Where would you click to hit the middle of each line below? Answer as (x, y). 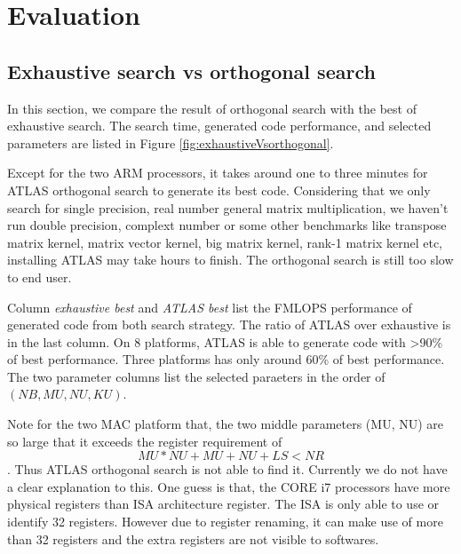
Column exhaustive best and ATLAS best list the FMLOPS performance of (210, 307)
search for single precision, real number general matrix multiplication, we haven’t (228, 207)
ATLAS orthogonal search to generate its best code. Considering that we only (219, 190)
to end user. (40, 277)
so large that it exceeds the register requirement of (145, 441)
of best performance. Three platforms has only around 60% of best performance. (226, 359)
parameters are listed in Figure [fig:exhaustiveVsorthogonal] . (171, 142)
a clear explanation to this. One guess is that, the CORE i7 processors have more (229, 486)
